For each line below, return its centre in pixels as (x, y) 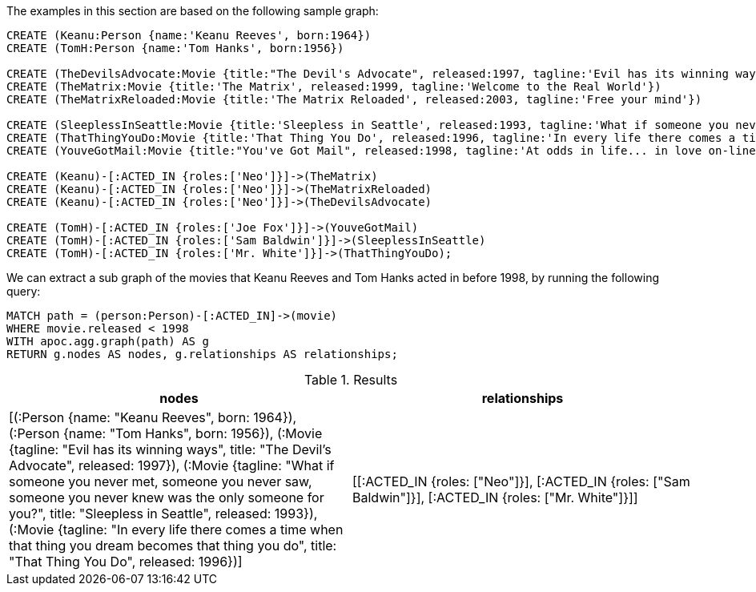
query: (24, 291)
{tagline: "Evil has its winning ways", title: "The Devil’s (170, 449)
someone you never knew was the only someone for (167, 497)
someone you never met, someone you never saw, (161, 481)
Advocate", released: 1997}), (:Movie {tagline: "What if (172, 465)
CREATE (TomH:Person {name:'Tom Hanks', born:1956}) (175, 48)
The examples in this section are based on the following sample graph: (193, 11)
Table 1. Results (351, 380)
